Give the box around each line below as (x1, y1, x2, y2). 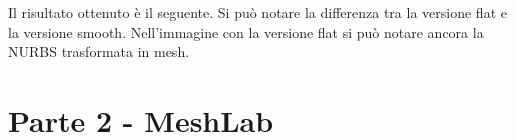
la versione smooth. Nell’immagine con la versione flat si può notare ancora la (8, 21, 484, 42)
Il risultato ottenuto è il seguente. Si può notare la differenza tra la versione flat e (8, 2, 507, 22)
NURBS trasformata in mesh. (8, 41, 190, 62)
